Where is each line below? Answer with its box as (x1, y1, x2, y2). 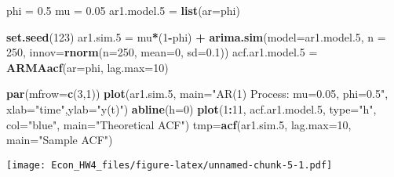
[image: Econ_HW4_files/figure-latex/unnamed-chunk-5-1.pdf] (6, 159, 333, 171)
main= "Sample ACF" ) (6, 132, 113, 148)
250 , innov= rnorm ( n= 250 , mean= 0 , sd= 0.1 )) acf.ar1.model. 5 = (6, 44, 318, 60)
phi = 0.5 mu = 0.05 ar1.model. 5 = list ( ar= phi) (6, 2, 240, 18)
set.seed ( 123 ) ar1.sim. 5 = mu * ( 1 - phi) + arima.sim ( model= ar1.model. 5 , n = (6, 28, 386, 45)
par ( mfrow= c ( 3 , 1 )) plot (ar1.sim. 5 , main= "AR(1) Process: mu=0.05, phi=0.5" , (6, 85, 389, 102)
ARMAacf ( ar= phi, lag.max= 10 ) (6, 59, 169, 75)
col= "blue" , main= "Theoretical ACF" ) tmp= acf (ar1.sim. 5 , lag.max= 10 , (6, 116, 352, 132)
